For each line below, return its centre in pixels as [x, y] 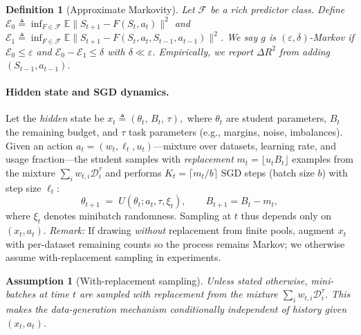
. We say [239, 37]
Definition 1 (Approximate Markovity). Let [100, 9]
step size [24, 187]
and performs [133, 172]
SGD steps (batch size [268, 172]
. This [337, 294]
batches [21, 294]
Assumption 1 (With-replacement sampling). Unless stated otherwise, [157, 280]
